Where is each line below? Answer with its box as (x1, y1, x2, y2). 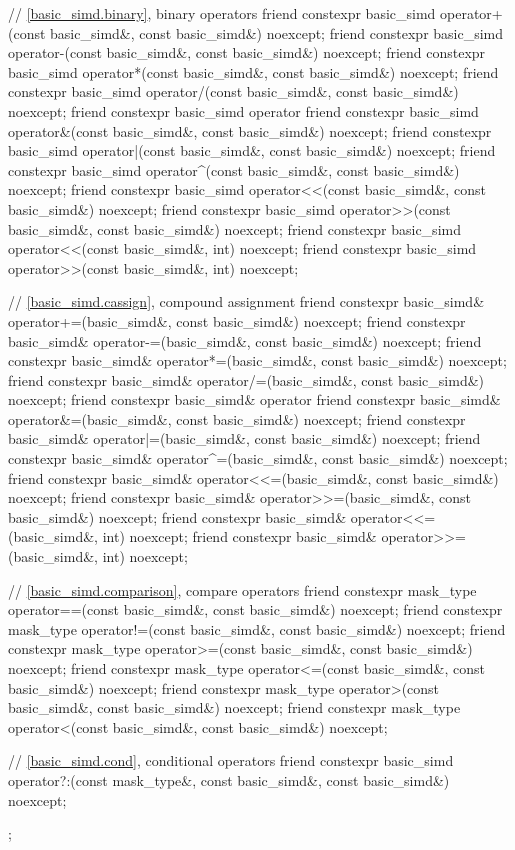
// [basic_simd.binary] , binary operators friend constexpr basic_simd (8, 3, 436, 23)
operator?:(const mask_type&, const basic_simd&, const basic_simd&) (8, 769, 450, 790)
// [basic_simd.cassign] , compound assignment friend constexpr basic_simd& (8, 291, 485, 312)
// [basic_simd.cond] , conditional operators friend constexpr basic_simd (8, 750, 454, 771)
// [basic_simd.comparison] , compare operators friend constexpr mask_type (8, 579, 477, 600)
